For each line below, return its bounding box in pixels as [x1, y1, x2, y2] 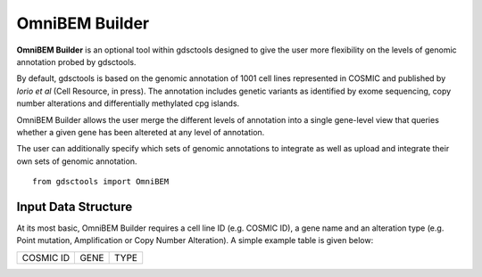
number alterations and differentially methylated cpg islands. [16, 98, 240, 109]
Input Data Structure [16, 199, 133, 214]
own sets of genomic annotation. [16, 156, 137, 167]
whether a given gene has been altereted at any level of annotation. [16, 126, 265, 137]
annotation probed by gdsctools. [16, 56, 137, 67]
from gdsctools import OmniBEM [32, 176, 170, 187]
